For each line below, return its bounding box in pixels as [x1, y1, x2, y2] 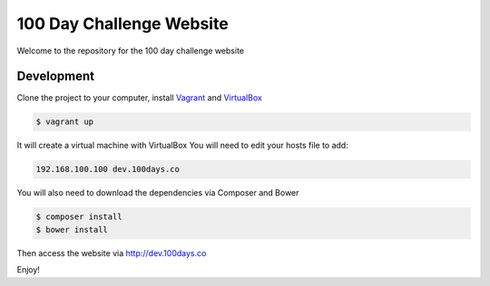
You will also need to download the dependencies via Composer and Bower [16, 187, 299, 198]
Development [16, 69, 95, 84]
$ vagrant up [35, 117, 94, 127]
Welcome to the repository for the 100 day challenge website [16, 45, 245, 56]
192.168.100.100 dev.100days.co [35, 164, 181, 175]
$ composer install [35, 212, 122, 222]
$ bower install [35, 224, 109, 234]
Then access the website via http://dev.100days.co [16, 247, 207, 258]
